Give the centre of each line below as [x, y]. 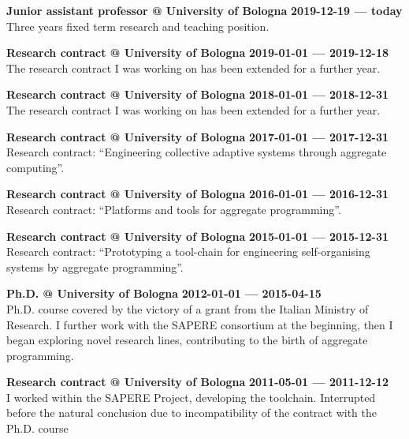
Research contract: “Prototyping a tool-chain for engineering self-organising [188, 251]
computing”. [35, 167]
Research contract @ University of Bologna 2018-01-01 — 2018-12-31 [198, 94]
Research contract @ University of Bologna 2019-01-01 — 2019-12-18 [198, 53]
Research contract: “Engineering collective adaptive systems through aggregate [197, 152]
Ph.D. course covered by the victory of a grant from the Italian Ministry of [188, 308]
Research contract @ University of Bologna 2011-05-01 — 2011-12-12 [198, 382]
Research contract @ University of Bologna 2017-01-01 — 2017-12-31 [198, 136]
